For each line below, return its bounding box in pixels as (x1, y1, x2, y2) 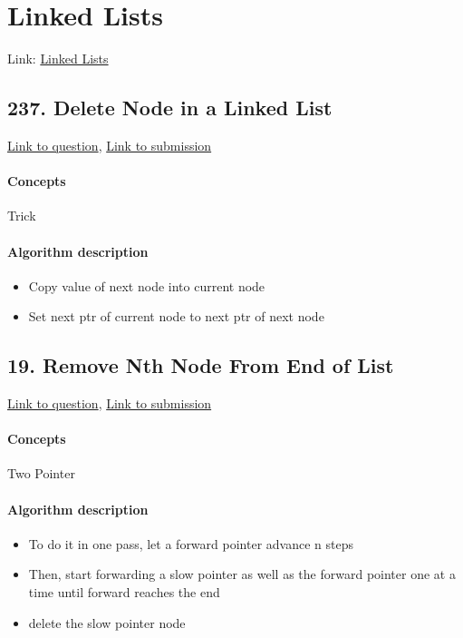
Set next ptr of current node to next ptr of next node (28, 307, 324, 326)
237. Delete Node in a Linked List (7, 93, 333, 122)
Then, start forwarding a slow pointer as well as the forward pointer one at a (28, 564, 456, 584)
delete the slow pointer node (28, 613, 186, 632)
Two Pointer (7, 464, 75, 483)
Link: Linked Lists (7, 49, 109, 68)
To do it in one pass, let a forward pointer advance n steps (28, 534, 353, 553)
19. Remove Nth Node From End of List (7, 351, 394, 379)
